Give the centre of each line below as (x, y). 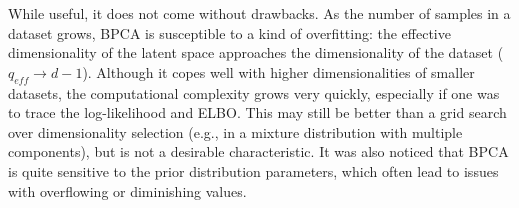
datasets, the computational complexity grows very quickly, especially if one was (254, 92)
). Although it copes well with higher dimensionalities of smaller (278, 71)
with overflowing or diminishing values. (127, 190)
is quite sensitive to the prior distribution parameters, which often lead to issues (253, 170)
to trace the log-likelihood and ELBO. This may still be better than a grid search (257, 112)
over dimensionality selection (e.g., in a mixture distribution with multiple (235, 131)
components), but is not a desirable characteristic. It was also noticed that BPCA (258, 151)
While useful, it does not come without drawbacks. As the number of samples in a (259, 13)
